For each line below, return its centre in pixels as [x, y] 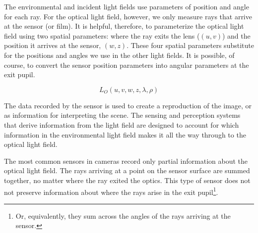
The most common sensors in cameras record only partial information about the [126, 161]
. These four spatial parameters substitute [190, 45]
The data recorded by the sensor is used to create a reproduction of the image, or [128, 105]
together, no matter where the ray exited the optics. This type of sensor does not [127, 180]
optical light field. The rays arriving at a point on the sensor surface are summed [127, 170]
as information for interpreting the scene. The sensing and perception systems [122, 115]
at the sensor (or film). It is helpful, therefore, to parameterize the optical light [124, 26]
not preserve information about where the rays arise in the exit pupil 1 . [111, 191]
